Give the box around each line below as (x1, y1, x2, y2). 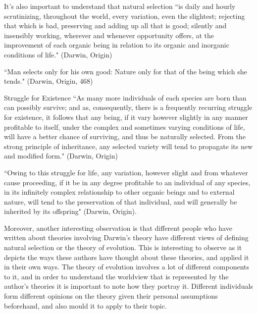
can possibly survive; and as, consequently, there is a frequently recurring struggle (4, 102, 253, 112)
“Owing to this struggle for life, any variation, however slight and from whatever (4, 167, 248, 177)
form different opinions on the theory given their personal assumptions (4, 291, 218, 301)
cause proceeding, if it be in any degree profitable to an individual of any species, (4, 177, 251, 187)
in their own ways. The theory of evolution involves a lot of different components (4, 262, 249, 272)
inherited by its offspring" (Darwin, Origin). (4, 206, 137, 216)
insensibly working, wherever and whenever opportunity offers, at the (4, 30, 214, 40)
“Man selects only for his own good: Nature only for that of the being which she (4, 66, 247, 76)
